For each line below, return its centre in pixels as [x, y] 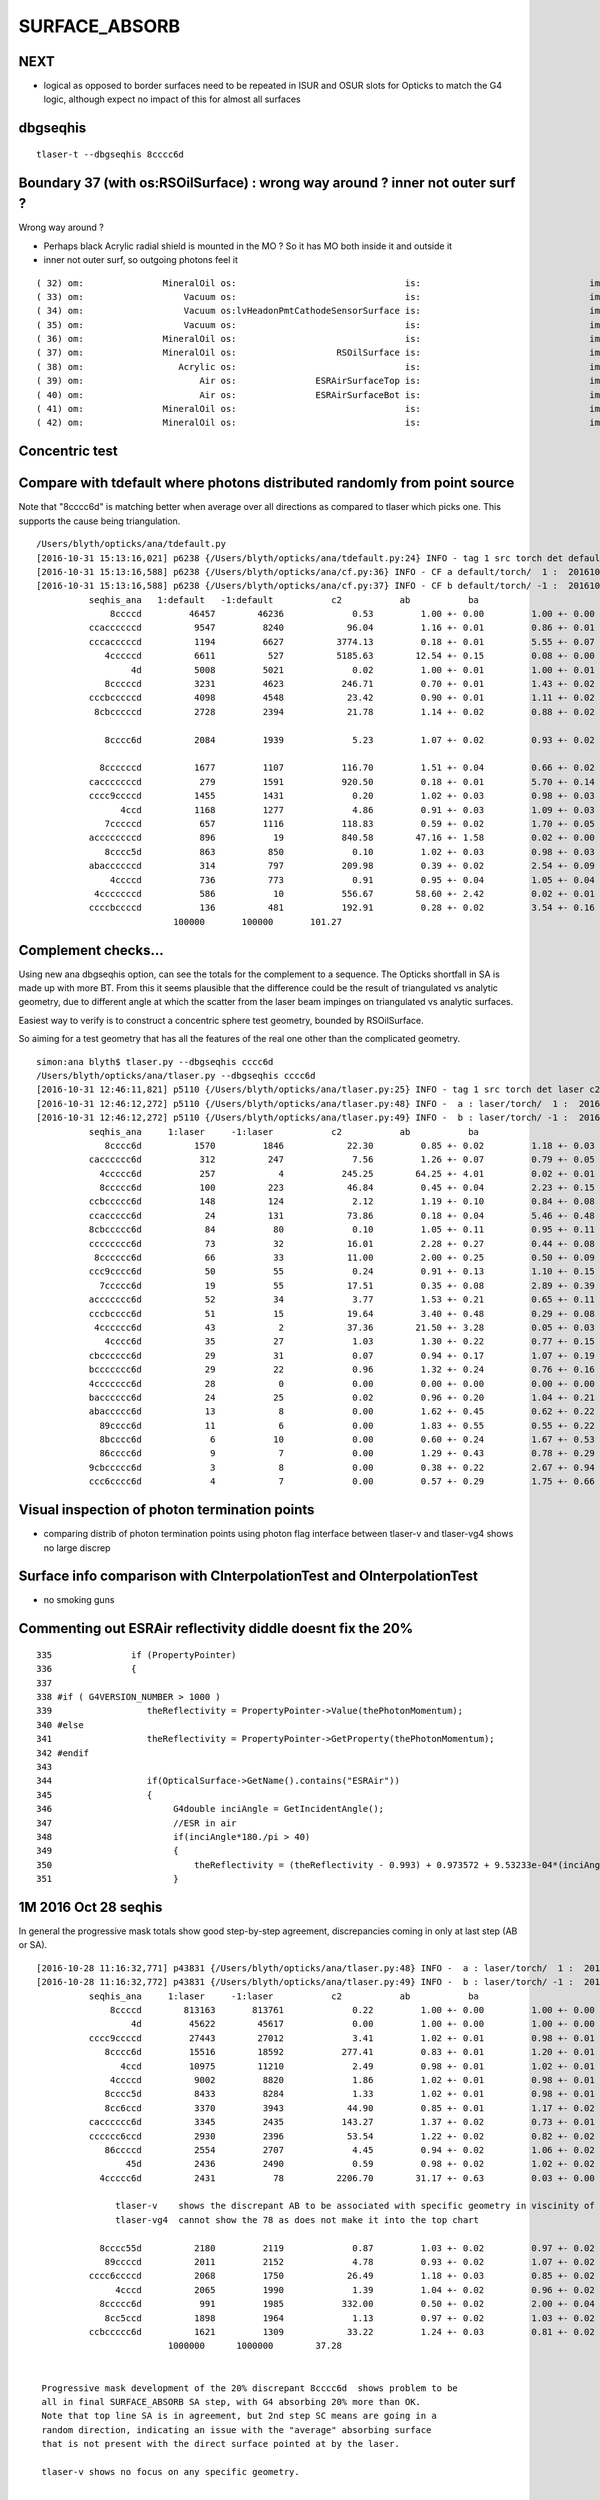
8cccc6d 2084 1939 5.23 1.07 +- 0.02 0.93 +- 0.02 [349, 739]
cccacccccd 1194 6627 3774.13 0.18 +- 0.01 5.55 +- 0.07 [341, 641]
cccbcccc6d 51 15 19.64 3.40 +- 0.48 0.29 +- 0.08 [341, 1313]
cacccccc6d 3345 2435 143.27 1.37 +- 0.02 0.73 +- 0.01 [341, 2122]
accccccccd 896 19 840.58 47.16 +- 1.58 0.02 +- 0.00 [341, 838]
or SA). [33, 1945]
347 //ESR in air [136, 1823]
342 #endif [63, 1753]
